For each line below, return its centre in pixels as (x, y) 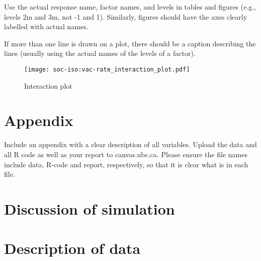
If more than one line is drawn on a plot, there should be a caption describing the (130, 43)
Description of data (72, 248)
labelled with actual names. (46, 26)
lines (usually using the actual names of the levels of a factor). (100, 53)
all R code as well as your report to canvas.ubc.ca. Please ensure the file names (126, 154)
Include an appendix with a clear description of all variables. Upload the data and (130, 144)
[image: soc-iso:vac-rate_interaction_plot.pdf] (107, 69)
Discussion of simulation (90, 208)
